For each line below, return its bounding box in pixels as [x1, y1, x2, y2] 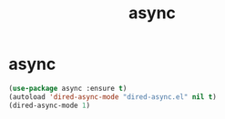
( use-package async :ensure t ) [8, 84, 128, 93]
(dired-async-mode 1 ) [8, 101, 91, 110]
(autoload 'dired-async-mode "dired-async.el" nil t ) [8, 92, 218, 102]
